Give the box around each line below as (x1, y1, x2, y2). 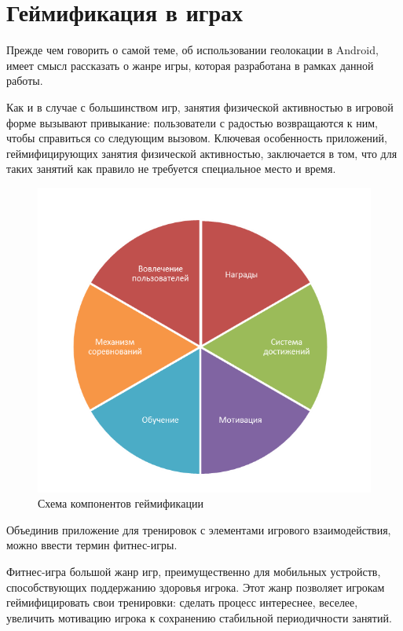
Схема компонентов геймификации (38, 495, 203, 512)
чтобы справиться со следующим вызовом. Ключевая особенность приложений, (6, 130, 387, 146)
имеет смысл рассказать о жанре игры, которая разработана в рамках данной (6, 57, 374, 73)
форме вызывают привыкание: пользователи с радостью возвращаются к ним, (6, 114, 379, 130)
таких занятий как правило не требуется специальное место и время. (6, 160, 336, 177)
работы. (6, 72, 43, 89)
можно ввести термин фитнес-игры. (6, 537, 178, 553)
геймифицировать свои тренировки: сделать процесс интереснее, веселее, (6, 594, 358, 611)
